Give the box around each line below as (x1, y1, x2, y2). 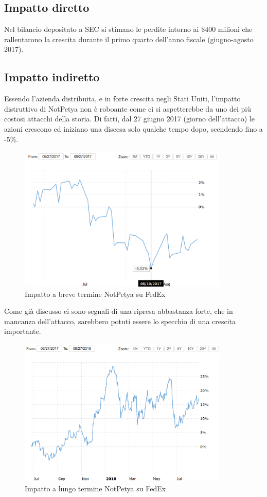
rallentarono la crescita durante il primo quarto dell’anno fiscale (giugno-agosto (4, 33, 254, 44)
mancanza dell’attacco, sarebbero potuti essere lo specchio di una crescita (4, 315, 236, 326)
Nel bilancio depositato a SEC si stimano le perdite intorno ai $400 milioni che (4, 24, 253, 34)
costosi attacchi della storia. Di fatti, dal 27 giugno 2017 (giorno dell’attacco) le (4, 113, 255, 124)
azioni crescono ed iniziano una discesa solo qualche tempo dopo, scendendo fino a (4, 123, 263, 134)
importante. (4, 326, 41, 336)
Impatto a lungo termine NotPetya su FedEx (25, 483, 166, 493)
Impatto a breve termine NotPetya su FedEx (25, 288, 166, 299)
